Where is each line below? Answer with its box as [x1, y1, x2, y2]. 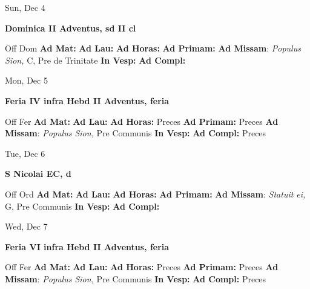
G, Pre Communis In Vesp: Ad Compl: [5, 199, 160, 212]
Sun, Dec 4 [5, 1, 45, 13]
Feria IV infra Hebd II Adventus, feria [5, 94, 170, 107]
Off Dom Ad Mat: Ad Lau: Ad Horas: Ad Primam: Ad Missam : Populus [5, 42, 301, 55]
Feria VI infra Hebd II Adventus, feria [5, 240, 170, 253]
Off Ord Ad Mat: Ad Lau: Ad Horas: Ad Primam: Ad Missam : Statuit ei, [5, 187, 306, 200]
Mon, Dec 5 [5, 74, 48, 87]
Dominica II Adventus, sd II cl [5, 21, 136, 34]
